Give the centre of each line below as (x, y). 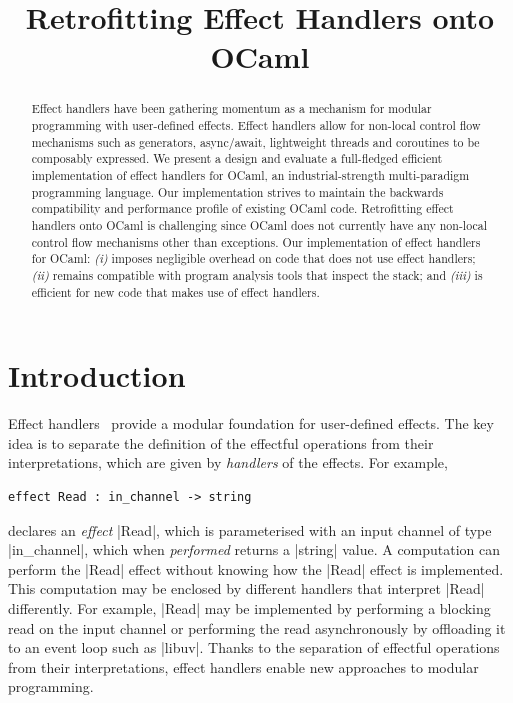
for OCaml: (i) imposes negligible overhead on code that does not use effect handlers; (253, 258)
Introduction (97, 375)
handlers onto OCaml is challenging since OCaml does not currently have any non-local (259, 224)
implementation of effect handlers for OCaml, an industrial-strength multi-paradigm (250, 174)
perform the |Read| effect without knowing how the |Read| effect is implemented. (256, 568)
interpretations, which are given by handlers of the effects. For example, (228, 462)
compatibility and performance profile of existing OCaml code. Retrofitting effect (242, 208)
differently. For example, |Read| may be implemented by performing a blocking (249, 607)
